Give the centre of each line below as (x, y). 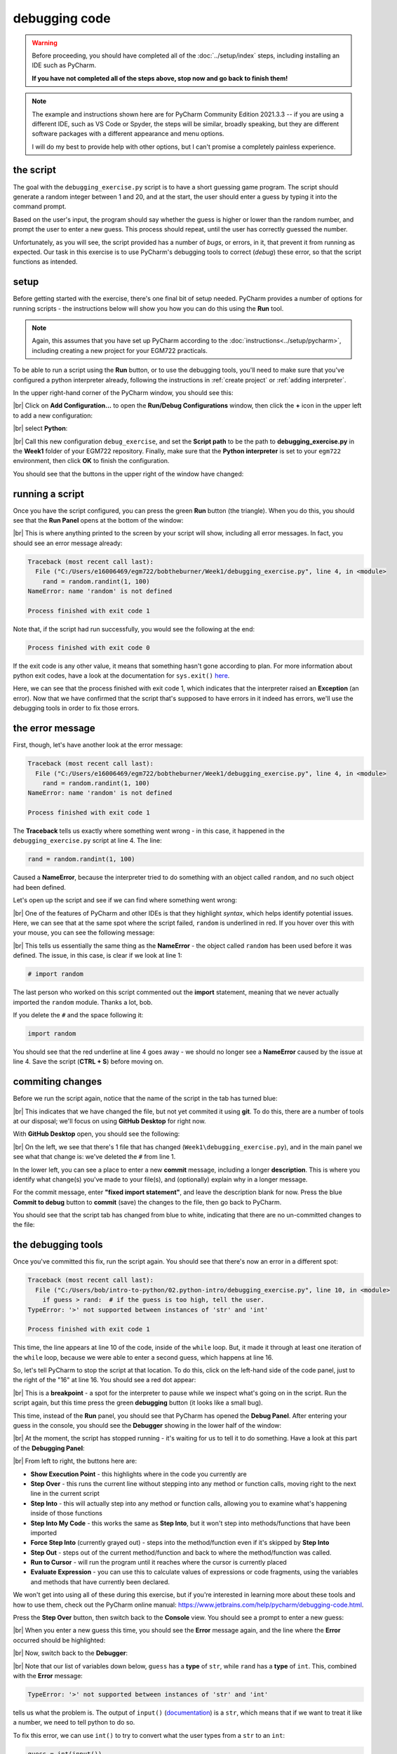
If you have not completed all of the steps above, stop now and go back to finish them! (160, 78)
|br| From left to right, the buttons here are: (75, 1461)
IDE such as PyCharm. (64, 65)
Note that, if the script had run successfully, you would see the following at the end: (134, 629)
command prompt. (40, 206)
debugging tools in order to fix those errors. (76, 708)
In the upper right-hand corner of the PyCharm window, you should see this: (123, 392)
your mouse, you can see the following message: (84, 932)
